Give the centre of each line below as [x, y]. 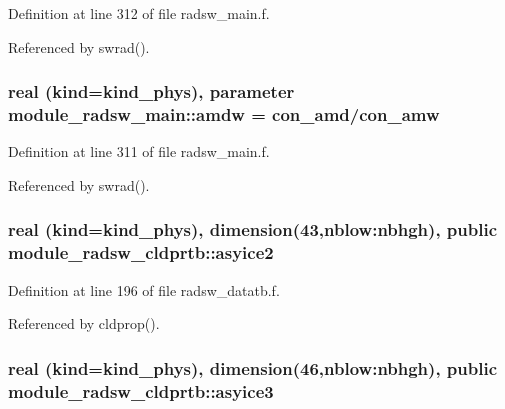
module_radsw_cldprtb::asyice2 [141, 252]
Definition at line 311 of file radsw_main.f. [139, 151]
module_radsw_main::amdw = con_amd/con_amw [224, 114]
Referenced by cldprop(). [84, 323]
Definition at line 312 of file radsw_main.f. [139, 13]
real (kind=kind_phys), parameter [151, 91]
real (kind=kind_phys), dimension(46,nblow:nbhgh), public [253, 367]
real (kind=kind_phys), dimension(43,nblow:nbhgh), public [253, 229]
